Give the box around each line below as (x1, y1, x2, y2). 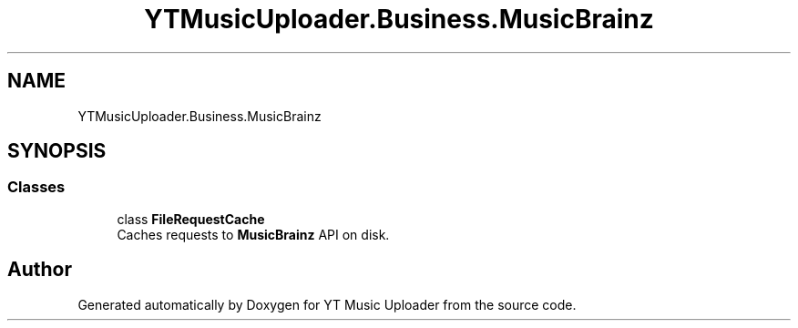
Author (7, 258, 72, 282)
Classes (7, 178, 66, 197)
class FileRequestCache (117, 210, 265, 227)
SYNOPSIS (7, 139, 107, 163)
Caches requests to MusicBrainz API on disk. (117, 226, 390, 242)
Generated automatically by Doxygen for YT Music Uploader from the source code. (77, 296, 577, 313)
